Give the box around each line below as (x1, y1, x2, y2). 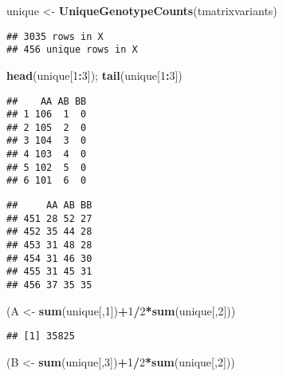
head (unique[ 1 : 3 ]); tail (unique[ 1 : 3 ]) (6, 66, 183, 83)
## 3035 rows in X (6, 30, 104, 42)
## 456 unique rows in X (6, 44, 138, 56)
